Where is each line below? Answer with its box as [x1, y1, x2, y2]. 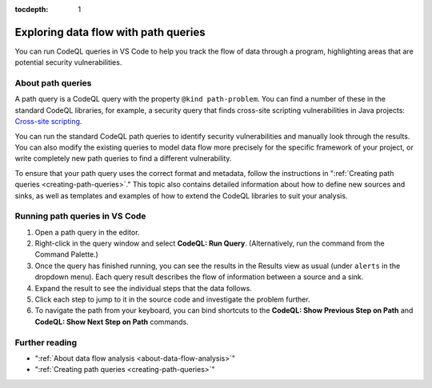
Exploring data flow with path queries [14, 25, 206, 39]
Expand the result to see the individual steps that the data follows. [34, 283, 252, 293]
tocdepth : [14, 5, 49, 14]
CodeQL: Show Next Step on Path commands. [34, 317, 190, 326]
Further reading [14, 337, 78, 348]
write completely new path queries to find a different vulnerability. [14, 154, 232, 163]
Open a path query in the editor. [34, 227, 140, 237]
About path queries [14, 78, 92, 89]
